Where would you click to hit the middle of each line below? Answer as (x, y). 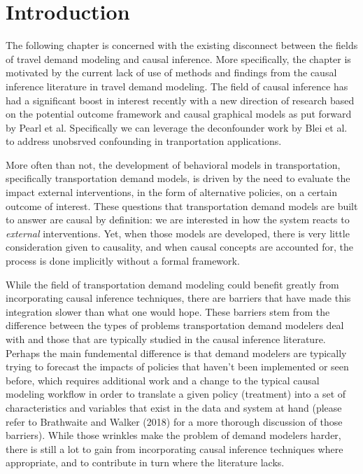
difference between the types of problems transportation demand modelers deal (175, 325)
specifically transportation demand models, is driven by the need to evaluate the (178, 178)
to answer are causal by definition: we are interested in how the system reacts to (178, 219)
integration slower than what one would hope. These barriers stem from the (168, 311)
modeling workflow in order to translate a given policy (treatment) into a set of (176, 394)
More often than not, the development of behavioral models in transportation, (173, 164)
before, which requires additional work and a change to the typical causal (163, 380)
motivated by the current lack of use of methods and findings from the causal (171, 72)
